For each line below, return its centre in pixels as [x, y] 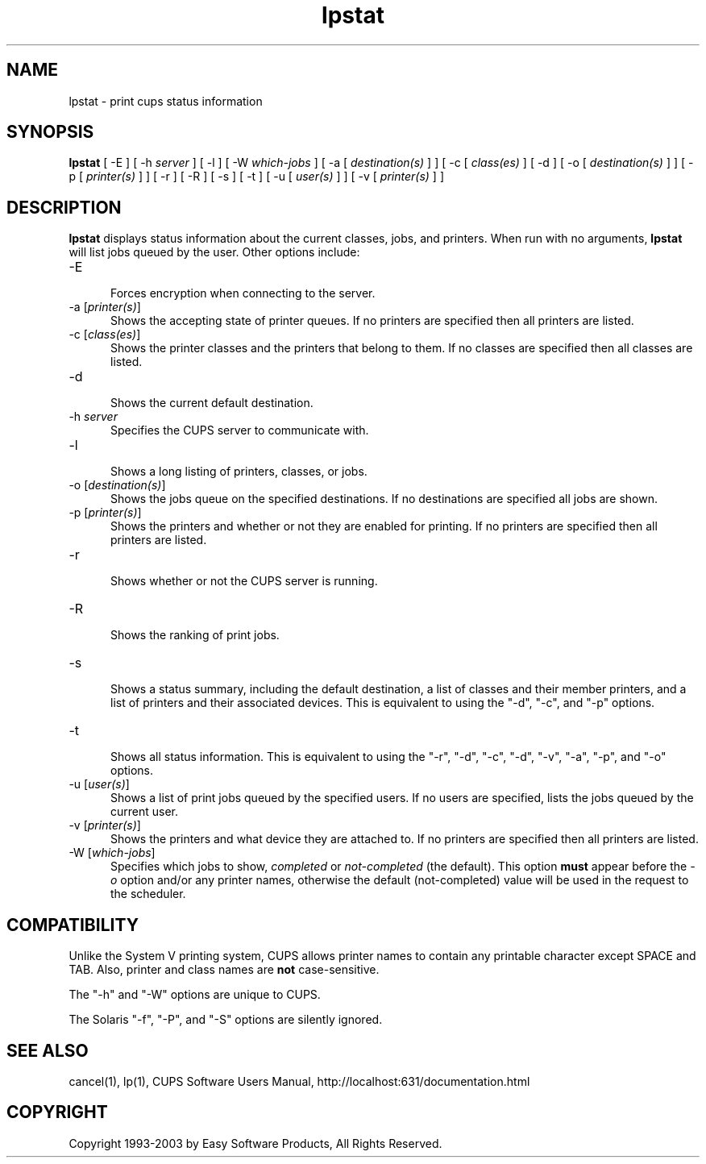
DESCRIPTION [64, 207]
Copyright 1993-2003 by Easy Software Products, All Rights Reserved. [255, 1143]
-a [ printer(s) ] [105, 307]
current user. [145, 812]
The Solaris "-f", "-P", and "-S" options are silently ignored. [226, 1020]
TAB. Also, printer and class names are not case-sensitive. [224, 970]
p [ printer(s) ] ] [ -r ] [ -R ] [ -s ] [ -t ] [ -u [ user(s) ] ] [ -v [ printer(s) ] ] [257, 177]
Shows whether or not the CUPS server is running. [244, 581]
